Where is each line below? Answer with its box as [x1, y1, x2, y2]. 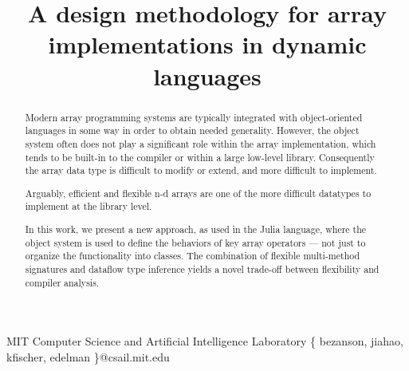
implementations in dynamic [48, 28, 367, 61]
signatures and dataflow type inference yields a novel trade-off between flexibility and [25, 262, 380, 275]
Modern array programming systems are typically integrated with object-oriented [25, 110, 363, 124]
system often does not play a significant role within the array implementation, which [25, 136, 376, 150]
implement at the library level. [25, 199, 152, 213]
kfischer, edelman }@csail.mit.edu [6, 348, 170, 365]
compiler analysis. [25, 275, 100, 289]
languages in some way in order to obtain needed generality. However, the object [25, 124, 360, 137]
